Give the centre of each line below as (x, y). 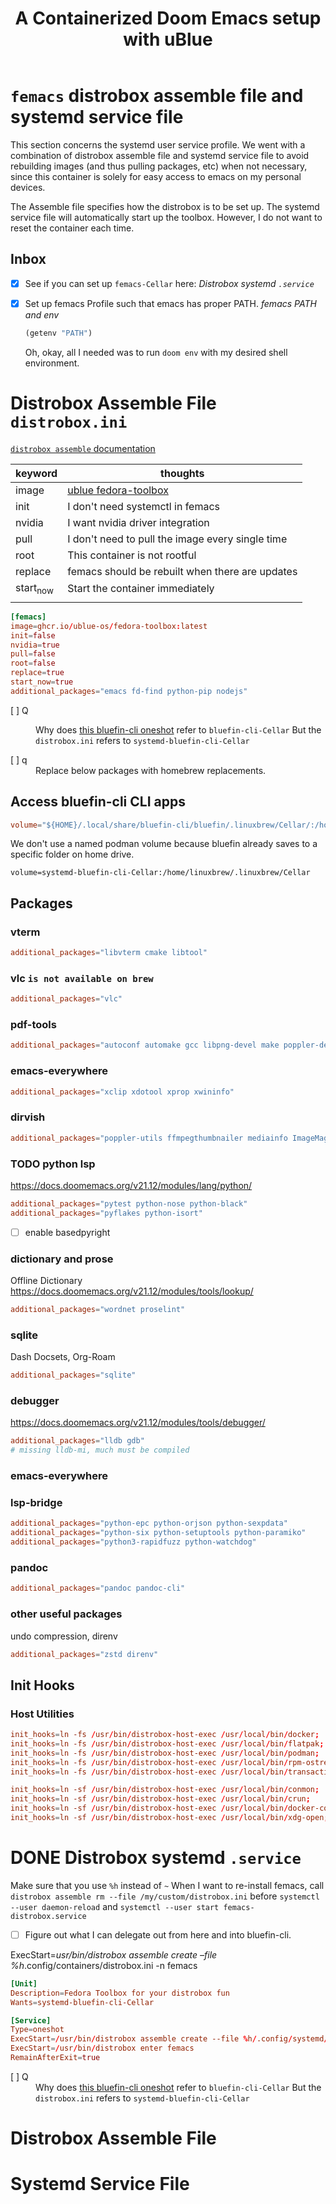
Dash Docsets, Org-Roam (63, 1357)
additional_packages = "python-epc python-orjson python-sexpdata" (149, 1523)
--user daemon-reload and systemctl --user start (115, 1906)
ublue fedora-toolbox (118, 490)
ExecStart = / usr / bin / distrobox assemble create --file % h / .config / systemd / (169, 2039)
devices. (28, 187)
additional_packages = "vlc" (66, 999)
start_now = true (42, 682)
